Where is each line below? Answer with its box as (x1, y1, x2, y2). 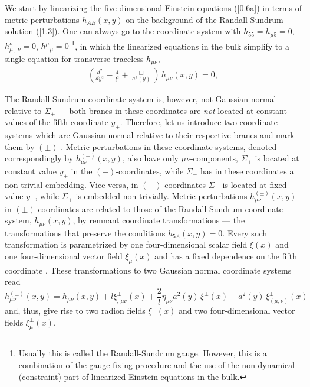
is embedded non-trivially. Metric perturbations (75, 190, 248, 202)
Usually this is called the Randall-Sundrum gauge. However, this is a (18, 347, 267, 359)
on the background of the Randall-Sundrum (126, 13, 283, 25)
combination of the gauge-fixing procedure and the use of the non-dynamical (18, 358, 295, 370)
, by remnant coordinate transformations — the (72, 214, 245, 226)
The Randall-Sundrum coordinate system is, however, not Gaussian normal (5, 93, 276, 105)
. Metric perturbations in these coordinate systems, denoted (61, 140, 277, 152)
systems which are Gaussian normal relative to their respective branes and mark (5, 129, 295, 141)
